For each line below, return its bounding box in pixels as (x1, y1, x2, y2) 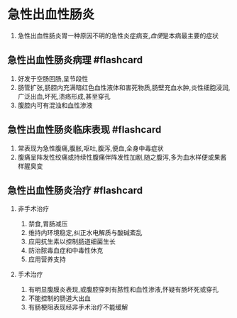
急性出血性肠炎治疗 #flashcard (7, 184, 143, 196)
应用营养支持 (28, 255, 66, 263)
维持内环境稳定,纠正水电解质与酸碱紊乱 (28, 229, 143, 237)
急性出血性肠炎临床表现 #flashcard (7, 124, 162, 136)
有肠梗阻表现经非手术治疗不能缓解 (28, 303, 128, 312)
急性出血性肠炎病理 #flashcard (7, 54, 143, 66)
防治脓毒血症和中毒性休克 (28, 246, 104, 255)
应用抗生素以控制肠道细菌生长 (28, 237, 116, 246)
